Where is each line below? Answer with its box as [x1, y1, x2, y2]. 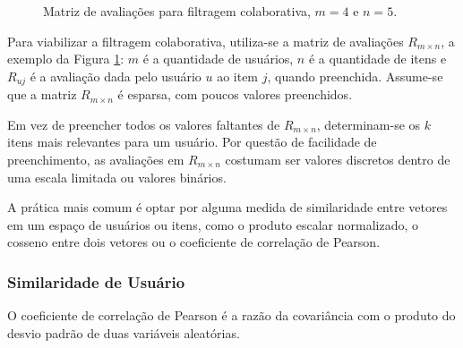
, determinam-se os [316, 115, 421, 133]
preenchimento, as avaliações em [7, 150, 184, 169]
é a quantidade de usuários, [142, 49, 294, 68]
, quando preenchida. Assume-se [267, 66, 443, 85]
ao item [217, 66, 259, 85]
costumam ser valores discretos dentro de [225, 150, 450, 169]
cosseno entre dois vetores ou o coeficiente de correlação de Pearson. [7, 233, 381, 251]
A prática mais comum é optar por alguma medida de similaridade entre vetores [7, 198, 448, 216]
